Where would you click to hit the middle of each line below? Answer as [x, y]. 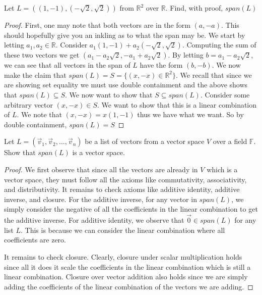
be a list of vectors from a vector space [145, 141]
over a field [230, 141]
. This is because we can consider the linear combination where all [123, 230]
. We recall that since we [214, 75]
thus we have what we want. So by [190, 114]
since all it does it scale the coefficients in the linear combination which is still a [127, 266]
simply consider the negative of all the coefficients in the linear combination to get [131, 209]
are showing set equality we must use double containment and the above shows [126, 85]
